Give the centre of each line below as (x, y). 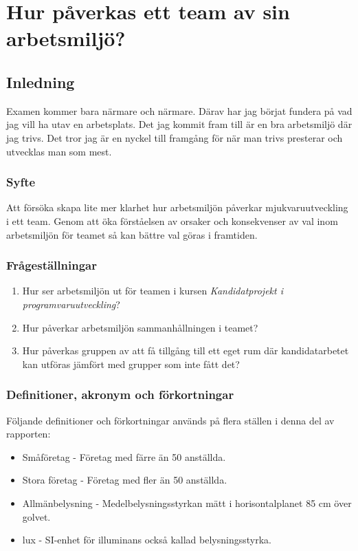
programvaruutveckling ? (71, 304)
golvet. (36, 516)
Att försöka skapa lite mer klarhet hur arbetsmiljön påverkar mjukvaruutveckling (177, 207)
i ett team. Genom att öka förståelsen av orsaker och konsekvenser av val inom (172, 220)
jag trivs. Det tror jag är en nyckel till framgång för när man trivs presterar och (175, 137)
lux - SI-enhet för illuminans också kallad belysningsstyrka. (147, 540)
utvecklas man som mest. (59, 151)
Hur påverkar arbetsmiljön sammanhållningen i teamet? (140, 327)
